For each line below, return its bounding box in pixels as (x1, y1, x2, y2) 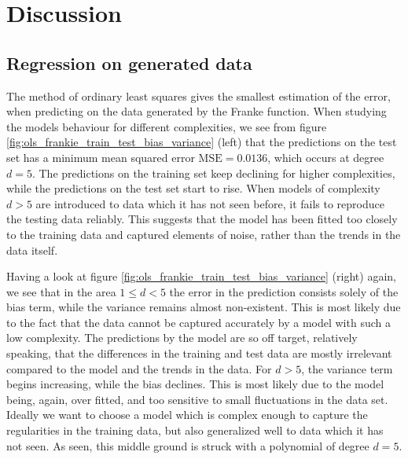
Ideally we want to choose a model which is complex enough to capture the (6, 406, 368, 423)
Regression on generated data (6, 50, 252, 75)
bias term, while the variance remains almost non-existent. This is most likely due (6, 299, 401, 315)
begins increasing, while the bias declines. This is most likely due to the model (6, 376, 384, 392)
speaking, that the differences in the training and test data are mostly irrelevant (6, 345, 392, 362)
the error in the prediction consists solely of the (169, 283, 399, 299)
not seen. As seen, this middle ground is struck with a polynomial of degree (6, 437, 369, 453)
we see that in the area (6, 283, 116, 299)
